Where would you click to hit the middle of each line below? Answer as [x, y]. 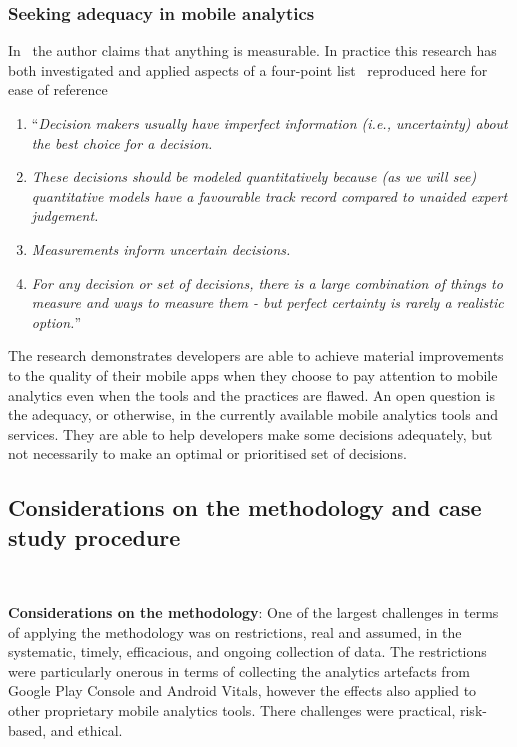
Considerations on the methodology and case [245, 507]
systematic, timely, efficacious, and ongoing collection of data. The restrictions [247, 651]
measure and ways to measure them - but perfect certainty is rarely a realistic [267, 302]
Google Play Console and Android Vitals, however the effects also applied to [242, 690]
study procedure [94, 536]
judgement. [65, 215]
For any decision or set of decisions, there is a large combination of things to [267, 282]
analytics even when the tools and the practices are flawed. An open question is [251, 394]
